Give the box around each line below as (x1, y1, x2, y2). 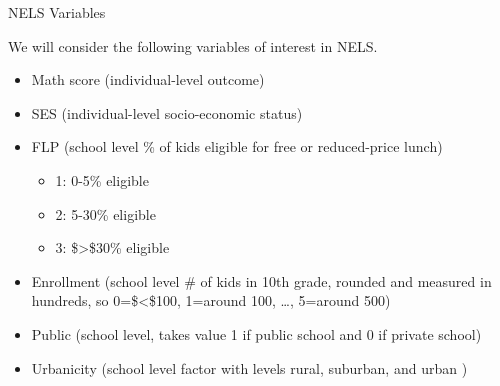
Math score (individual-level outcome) (31, 69, 265, 90)
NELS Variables (8, 2, 106, 22)
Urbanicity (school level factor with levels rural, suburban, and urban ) (31, 357, 468, 378)
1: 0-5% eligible (55, 169, 149, 190)
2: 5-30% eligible (55, 203, 156, 224)
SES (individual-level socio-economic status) (31, 102, 303, 123)
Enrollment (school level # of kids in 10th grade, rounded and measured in (31, 270, 492, 291)
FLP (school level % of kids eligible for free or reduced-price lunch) (31, 136, 443, 157)
